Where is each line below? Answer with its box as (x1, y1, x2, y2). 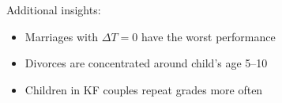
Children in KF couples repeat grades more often (24, 81, 263, 97)
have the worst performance (141, 28, 276, 44)
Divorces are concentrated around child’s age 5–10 (24, 55, 268, 71)
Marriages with (24, 28, 99, 44)
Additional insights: (6, 2, 101, 17)
